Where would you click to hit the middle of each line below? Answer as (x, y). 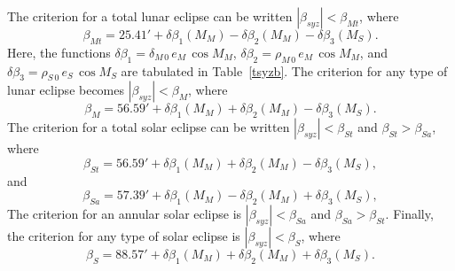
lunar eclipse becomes (66, 90)
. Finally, (409, 213)
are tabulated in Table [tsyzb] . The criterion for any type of (284, 70)
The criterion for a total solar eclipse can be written (149, 127)
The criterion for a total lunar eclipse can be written (150, 16)
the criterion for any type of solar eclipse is (124, 235)
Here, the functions (59, 52)
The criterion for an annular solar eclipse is (125, 213)
